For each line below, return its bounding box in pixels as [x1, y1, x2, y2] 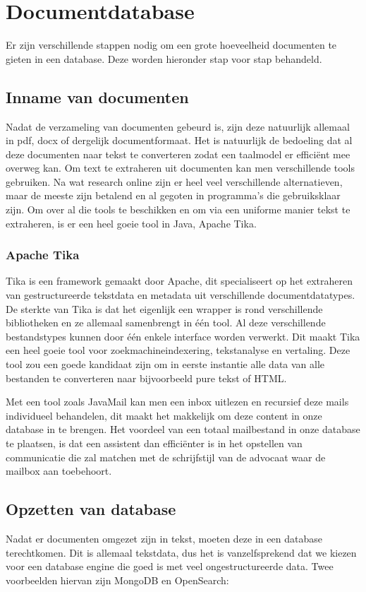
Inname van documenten [6, 85, 189, 107]
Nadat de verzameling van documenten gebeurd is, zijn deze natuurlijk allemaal [6, 119, 350, 134]
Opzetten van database [6, 498, 176, 520]
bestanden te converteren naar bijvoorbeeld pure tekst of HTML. [6, 370, 287, 385]
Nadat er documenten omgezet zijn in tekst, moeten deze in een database [6, 531, 322, 545]
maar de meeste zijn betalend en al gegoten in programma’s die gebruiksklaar [6, 188, 341, 203]
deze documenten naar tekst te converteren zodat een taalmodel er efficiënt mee [6, 146, 350, 161]
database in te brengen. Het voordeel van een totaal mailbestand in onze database [6, 422, 360, 437]
